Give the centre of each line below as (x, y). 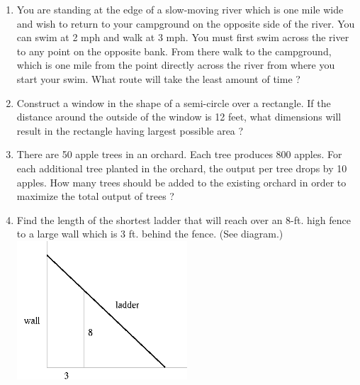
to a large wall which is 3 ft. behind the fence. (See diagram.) (150, 234)
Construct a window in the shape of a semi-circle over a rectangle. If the (174, 102)
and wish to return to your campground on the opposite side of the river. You (186, 23)
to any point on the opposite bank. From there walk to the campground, (174, 51)
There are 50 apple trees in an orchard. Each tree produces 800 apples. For (179, 154)
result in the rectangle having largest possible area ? (130, 130)
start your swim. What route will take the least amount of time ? (158, 78)
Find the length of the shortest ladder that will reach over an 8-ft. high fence (184, 219)
